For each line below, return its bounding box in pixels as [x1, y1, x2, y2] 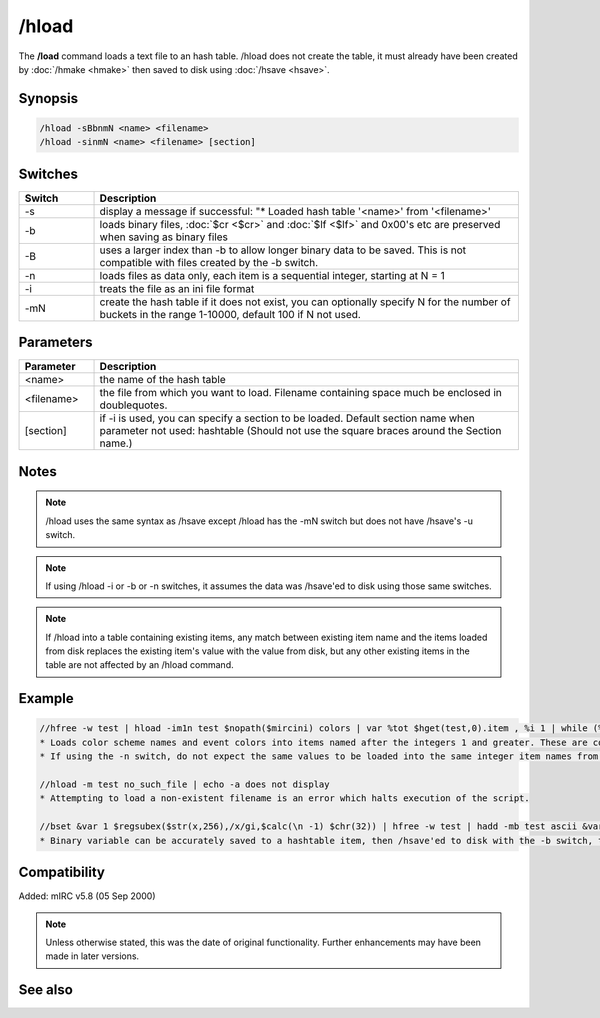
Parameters [18, 334, 93, 351]
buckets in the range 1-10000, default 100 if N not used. [99, 307, 362, 321]
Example [18, 690, 74, 707]
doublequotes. [99, 398, 168, 412]
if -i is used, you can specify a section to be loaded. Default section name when [99, 411, 475, 425]
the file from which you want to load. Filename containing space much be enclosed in [99, 386, 502, 400]
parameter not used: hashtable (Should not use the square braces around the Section [99, 424, 502, 438]
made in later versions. [45, 950, 140, 962]
